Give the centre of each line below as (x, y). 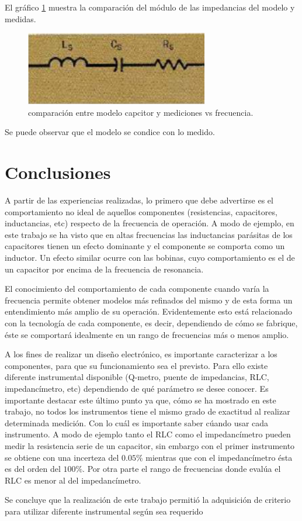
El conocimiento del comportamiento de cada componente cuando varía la (137, 289)
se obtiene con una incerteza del (62, 457)
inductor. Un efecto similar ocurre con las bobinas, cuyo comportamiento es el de (150, 258)
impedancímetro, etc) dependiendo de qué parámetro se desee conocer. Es (137, 388)
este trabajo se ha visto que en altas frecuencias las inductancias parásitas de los (149, 234)
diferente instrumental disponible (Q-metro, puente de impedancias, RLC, (137, 377)
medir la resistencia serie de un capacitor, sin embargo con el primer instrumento (150, 445)
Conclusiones (58, 172)
